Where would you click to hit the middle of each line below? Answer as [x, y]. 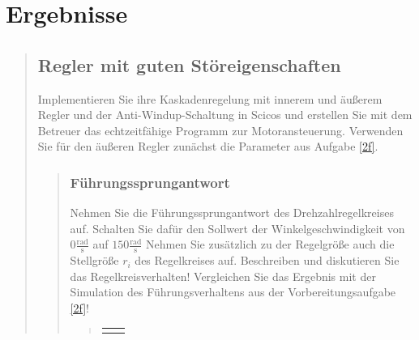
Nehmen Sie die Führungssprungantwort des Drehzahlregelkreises [232, 212]
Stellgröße [94, 260]
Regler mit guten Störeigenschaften [189, 64]
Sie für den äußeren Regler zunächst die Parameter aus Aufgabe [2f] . [208, 146]
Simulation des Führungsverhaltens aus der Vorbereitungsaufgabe [233, 292]
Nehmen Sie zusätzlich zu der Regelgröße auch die [270, 244]
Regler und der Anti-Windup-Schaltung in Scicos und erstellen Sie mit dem [225, 115]
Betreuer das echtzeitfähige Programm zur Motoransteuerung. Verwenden [220, 130]
